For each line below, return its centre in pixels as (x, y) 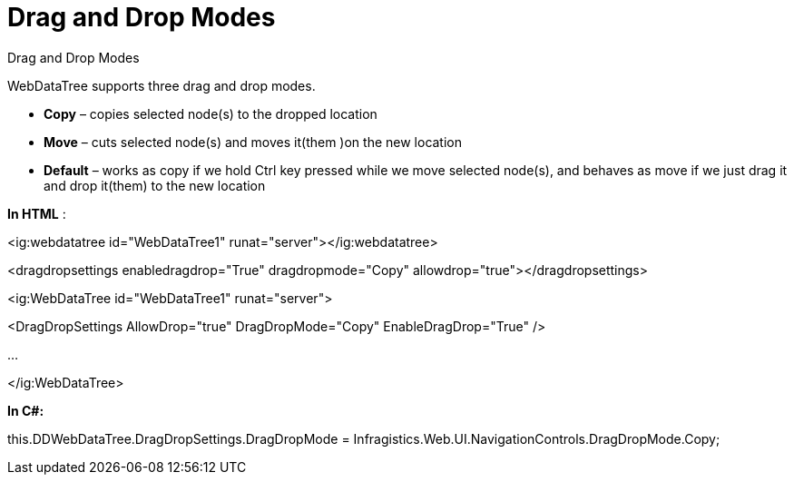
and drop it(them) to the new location (155, 185)
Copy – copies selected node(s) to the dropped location (211, 113)
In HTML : (37, 213)
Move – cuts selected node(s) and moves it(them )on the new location (253, 142)
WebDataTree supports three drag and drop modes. (162, 85)
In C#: (26, 410)
